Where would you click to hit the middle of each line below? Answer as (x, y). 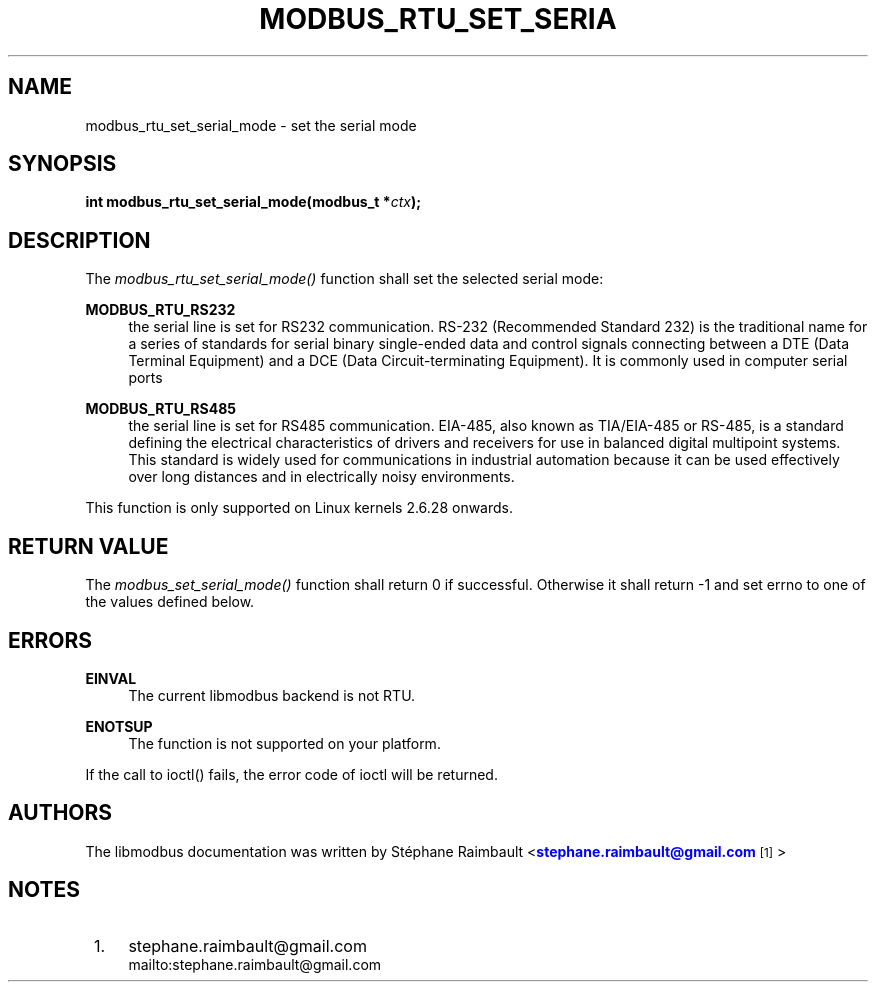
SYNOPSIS (62, 164)
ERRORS (50, 640)
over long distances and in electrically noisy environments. (321, 477)
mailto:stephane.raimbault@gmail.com (255, 964)
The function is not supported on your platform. (284, 743)
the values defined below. (170, 602)
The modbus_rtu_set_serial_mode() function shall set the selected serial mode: (344, 279)
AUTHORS (60, 813)
